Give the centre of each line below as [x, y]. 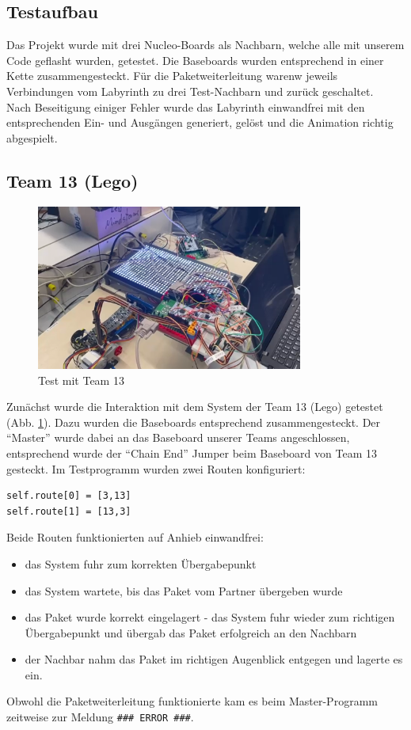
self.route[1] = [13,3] [69, 511]
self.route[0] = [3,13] [69, 496]
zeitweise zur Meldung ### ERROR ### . [100, 717]
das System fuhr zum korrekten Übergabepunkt [141, 563]
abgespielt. [32, 137]
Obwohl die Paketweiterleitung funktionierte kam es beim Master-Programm [192, 701]
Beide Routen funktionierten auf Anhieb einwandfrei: [135, 537]
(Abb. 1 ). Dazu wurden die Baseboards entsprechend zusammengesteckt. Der [194, 422]
